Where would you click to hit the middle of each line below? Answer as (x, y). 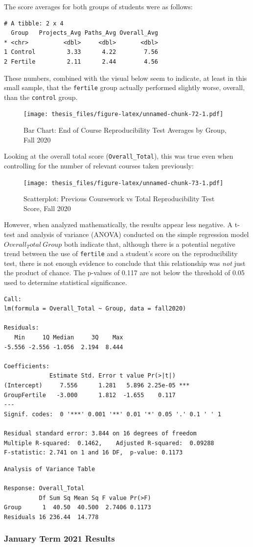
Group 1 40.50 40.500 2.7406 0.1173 (78, 508)
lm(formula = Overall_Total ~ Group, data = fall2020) (95, 309)
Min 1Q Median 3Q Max (69, 337)
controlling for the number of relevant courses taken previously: (99, 165)
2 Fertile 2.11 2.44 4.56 (81, 61)
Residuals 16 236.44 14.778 (51, 517)
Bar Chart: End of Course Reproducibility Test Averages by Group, (125, 130)
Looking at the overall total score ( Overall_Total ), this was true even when (119, 156)
